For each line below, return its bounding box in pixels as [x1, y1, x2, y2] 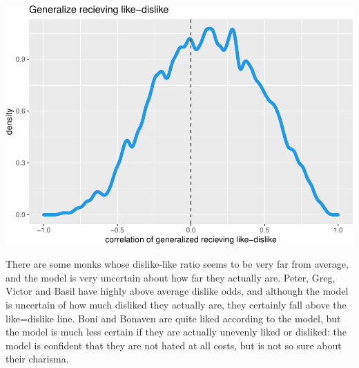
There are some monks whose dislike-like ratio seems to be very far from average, [6, 257, 349, 271]
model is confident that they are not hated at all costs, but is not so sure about [6, 338, 342, 352]
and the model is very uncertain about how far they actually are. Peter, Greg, [6, 270, 336, 284]
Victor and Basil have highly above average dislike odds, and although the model [6, 284, 349, 298]
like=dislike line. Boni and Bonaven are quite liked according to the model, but [6, 311, 341, 325]
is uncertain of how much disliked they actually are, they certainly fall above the [6, 297, 347, 312]
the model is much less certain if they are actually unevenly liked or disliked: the [6, 324, 347, 339]
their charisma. [6, 351, 69, 366]
